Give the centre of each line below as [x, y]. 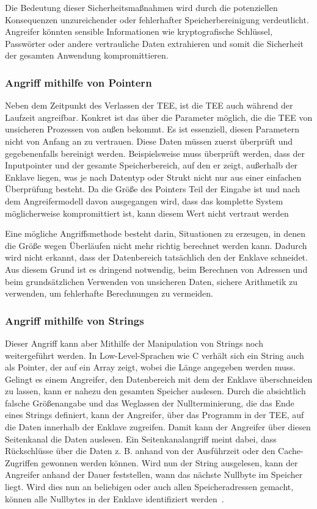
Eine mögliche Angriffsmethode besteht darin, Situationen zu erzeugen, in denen [155, 233]
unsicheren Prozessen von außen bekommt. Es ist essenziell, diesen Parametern [152, 129]
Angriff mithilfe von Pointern [78, 82]
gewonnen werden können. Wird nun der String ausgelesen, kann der [169, 462]
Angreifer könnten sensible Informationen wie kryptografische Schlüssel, [139, 31]
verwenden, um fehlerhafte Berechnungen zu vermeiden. [109, 293]
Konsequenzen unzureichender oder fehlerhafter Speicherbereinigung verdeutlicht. [157, 19]
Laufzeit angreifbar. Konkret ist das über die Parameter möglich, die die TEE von [159, 117]
